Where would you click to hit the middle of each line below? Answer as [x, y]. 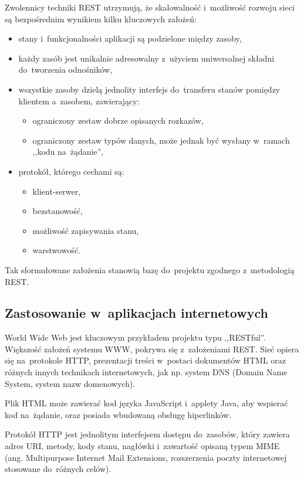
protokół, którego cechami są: [71, 171]
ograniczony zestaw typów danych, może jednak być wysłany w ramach [161, 140]
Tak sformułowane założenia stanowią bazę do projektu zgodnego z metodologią [150, 269]
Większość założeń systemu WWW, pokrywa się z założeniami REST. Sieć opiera [152, 349]
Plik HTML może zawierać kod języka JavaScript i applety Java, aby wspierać [146, 403]
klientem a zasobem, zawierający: [79, 101]
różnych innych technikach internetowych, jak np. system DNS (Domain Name [146, 372]
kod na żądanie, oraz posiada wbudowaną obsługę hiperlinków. [118, 414]
